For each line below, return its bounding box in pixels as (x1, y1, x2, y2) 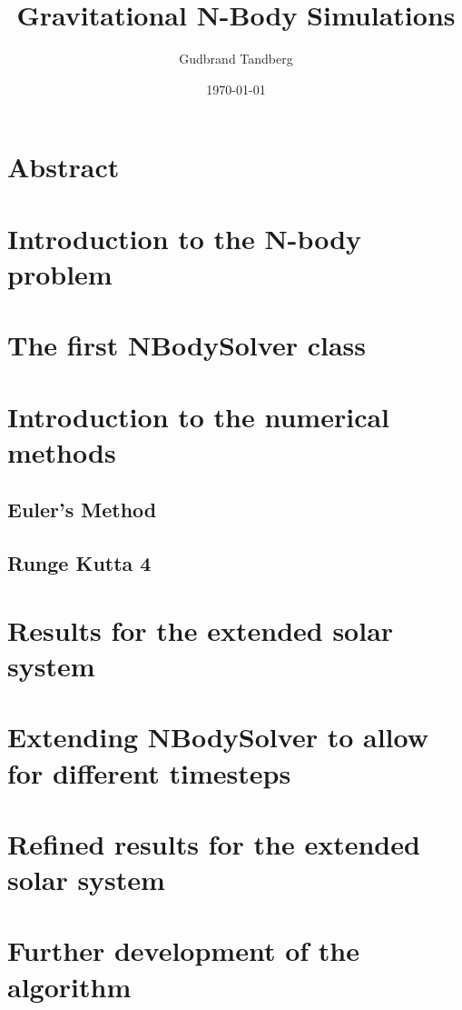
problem (7, 255, 113, 292)
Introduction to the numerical (7, 397, 390, 435)
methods (7, 433, 116, 470)
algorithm (7, 967, 132, 1005)
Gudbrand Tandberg (179, 49, 293, 68)
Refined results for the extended (7, 825, 420, 862)
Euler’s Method (7, 495, 157, 524)
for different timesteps (7, 754, 291, 791)
